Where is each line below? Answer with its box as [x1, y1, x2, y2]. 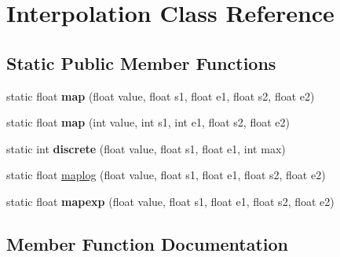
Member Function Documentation [6, 231, 289, 255]
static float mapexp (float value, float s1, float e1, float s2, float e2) [6, 193, 335, 209]
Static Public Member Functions [6, 50, 276, 75]
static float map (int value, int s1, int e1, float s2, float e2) [6, 114, 290, 130]
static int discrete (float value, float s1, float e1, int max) [6, 140, 286, 156]
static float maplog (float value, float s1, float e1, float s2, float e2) [6, 167, 326, 183]
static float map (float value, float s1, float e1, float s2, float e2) [6, 87, 315, 104]
